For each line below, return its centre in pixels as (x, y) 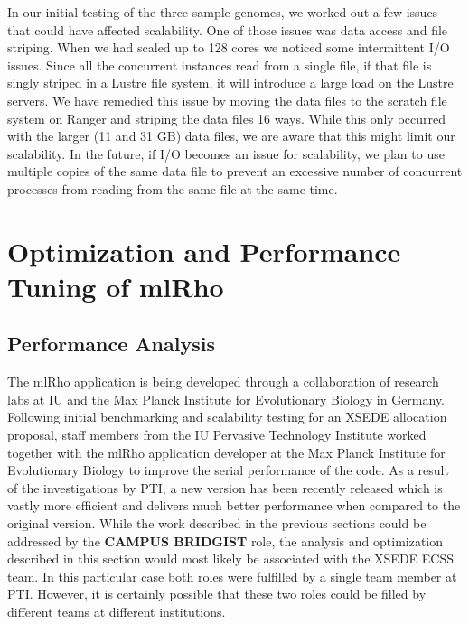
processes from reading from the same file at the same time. (173, 188)
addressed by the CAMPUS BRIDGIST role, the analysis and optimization (225, 540)
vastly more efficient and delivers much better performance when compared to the (234, 505)
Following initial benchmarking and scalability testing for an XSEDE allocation (227, 417)
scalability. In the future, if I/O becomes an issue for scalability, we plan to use (226, 153)
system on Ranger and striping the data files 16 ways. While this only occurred (226, 118)
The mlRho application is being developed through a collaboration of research (223, 382)
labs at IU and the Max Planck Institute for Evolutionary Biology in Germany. (226, 399)
